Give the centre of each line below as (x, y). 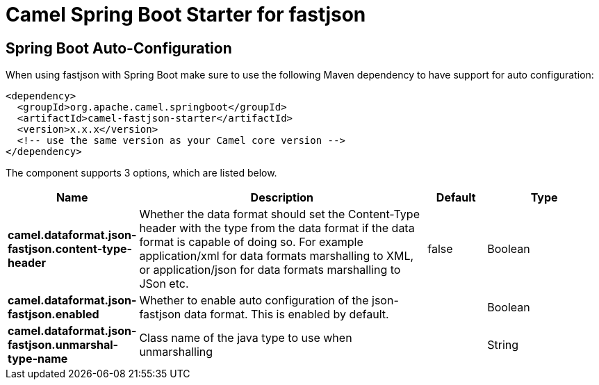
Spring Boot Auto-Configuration (119, 48)
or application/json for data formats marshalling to (270, 270)
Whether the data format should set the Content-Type (279, 214)
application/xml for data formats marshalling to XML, (277, 256)
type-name (38, 359)
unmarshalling (176, 352)
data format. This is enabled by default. (286, 314)
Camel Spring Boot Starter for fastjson (186, 15)
